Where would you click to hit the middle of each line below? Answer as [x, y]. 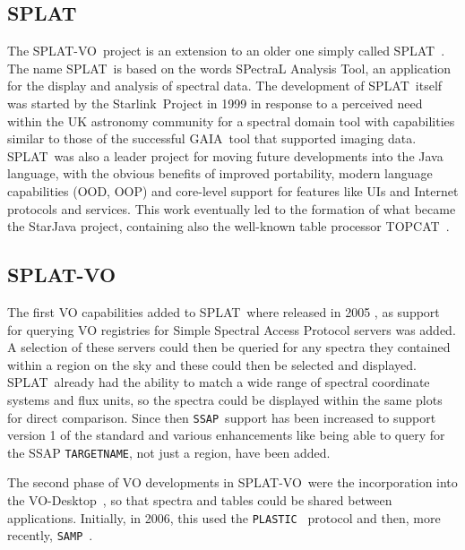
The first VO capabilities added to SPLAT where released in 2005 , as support [224, 311]
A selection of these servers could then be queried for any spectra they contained [229, 347]
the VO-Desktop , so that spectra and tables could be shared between [200, 500]
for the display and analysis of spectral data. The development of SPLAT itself [225, 86]
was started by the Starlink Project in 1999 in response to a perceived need [215, 103]
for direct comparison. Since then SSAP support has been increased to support [222, 417]
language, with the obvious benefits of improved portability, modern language [220, 173]
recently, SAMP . [50, 535]
